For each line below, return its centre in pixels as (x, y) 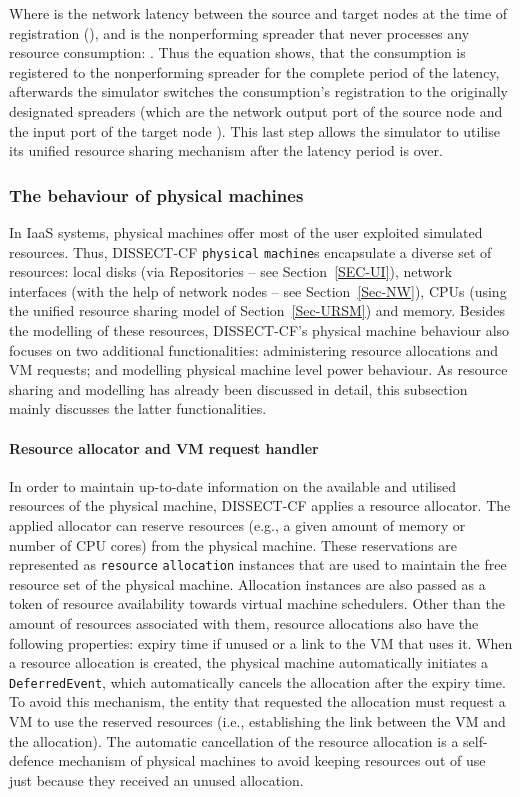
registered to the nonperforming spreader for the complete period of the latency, (254, 71)
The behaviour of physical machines (156, 194)
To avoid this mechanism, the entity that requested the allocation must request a (257, 701)
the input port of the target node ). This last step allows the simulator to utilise (254, 130)
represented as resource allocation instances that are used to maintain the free (258, 564)
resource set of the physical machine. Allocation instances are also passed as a (247, 583)
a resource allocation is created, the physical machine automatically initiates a (249, 662)
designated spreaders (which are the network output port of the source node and (256, 110)
